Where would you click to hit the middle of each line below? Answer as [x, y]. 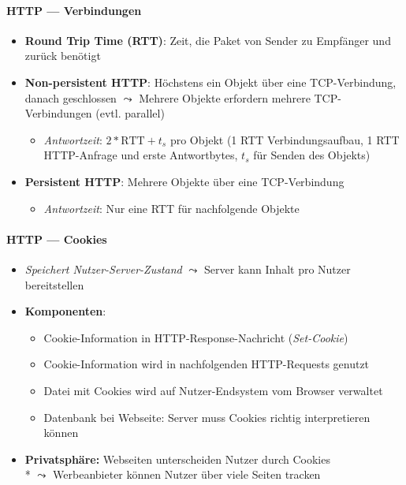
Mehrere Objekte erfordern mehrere [225, 97]
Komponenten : [65, 311]
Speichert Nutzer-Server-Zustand [103, 269]
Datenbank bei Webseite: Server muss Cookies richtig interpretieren [207, 417]
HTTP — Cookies [57, 239]
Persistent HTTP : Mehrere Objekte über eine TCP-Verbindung [184, 181]
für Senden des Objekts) [312, 155]
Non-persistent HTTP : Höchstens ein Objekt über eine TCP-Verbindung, [210, 82]
